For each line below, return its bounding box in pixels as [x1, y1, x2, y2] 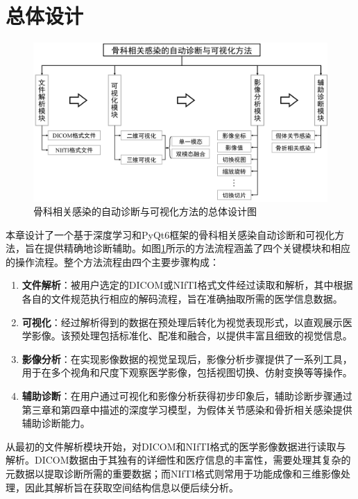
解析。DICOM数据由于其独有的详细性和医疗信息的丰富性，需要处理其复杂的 [6, 453, 351, 467]
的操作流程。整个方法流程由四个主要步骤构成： [6, 254, 219, 269]
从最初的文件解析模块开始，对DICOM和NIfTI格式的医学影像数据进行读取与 [6, 439, 346, 453]
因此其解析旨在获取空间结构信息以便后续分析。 [24, 480, 239, 494]
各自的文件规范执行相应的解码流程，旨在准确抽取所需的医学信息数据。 [22, 291, 343, 306]
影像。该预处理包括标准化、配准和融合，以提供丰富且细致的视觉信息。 [31, 328, 352, 343]
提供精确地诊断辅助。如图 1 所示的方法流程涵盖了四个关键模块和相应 [44, 241, 350, 255]
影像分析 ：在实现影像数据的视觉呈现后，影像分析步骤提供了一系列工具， [22, 351, 352, 366]
